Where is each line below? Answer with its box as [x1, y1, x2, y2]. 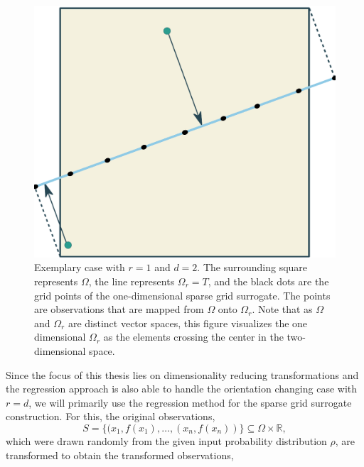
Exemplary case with [34, 260, 125, 275]
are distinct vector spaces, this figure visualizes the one [68, 315, 308, 330]
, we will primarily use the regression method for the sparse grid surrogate [28, 395, 352, 410]
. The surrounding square [197, 260, 308, 275]
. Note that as [252, 302, 313, 317]
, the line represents [88, 274, 175, 289]
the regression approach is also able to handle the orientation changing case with [6, 381, 358, 396]
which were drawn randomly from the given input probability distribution [6, 433, 327, 448]
